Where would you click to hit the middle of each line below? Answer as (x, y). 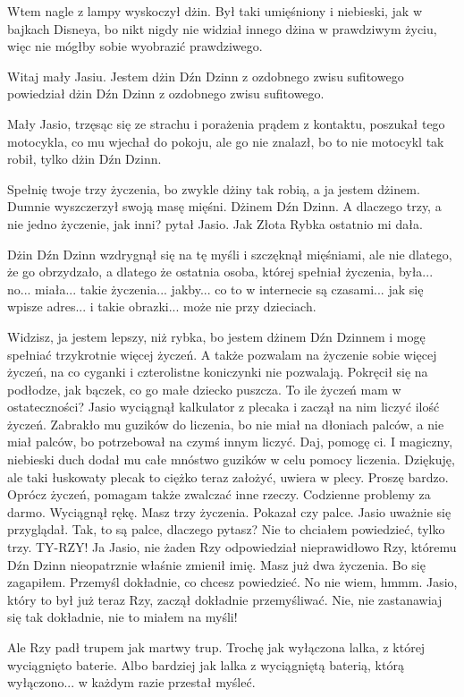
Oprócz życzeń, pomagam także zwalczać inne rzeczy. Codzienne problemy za (219, 494)
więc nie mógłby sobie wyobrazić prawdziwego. (135, 46)
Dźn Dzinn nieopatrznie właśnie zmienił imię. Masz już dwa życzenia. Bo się (216, 564)
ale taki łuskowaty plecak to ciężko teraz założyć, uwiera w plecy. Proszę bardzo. (228, 476)
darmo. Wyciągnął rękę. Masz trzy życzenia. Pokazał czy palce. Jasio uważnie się (229, 511)
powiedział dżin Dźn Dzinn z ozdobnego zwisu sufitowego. (166, 93)
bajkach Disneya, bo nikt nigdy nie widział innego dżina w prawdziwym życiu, (222, 28)
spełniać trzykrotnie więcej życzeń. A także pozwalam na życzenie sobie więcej (222, 354)
